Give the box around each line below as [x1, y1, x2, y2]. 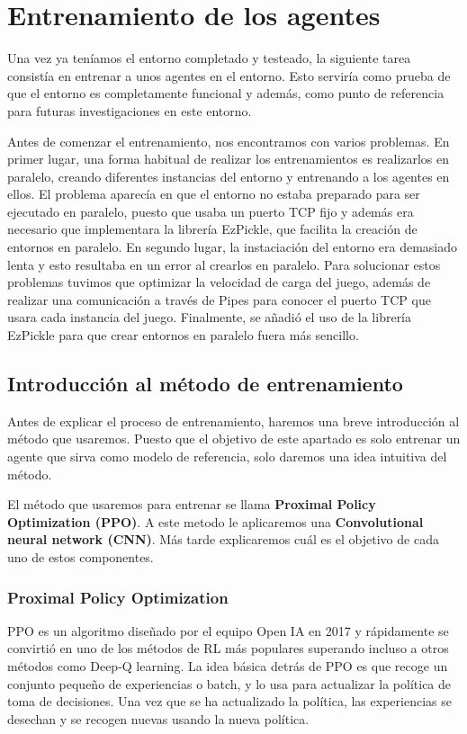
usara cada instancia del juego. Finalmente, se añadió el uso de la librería [7, 308, 412, 327]
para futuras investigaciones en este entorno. [7, 101, 252, 120]
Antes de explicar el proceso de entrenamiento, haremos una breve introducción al [7, 411, 460, 430]
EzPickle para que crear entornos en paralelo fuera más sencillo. [7, 326, 359, 345]
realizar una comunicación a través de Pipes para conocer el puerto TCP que [7, 290, 431, 309]
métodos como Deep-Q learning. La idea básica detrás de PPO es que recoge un [7, 656, 448, 675]
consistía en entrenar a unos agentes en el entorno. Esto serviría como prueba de [7, 66, 451, 85]
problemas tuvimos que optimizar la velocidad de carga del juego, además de [7, 273, 431, 291]
